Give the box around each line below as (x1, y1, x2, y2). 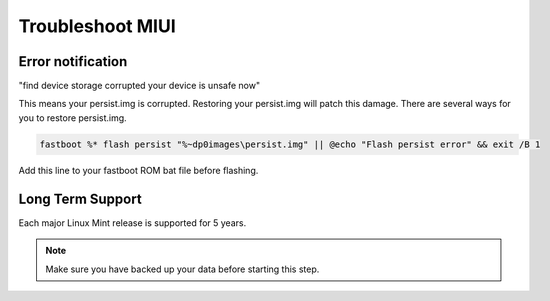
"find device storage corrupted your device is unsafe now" (18, 80, 260, 92)
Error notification (18, 53, 128, 70)
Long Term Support (18, 190, 142, 207)
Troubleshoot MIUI (18, 15, 176, 37)
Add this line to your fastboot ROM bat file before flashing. (18, 164, 259, 176)
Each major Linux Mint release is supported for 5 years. (18, 216, 247, 229)
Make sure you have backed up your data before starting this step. (45, 263, 320, 275)
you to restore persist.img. (18, 111, 127, 124)
